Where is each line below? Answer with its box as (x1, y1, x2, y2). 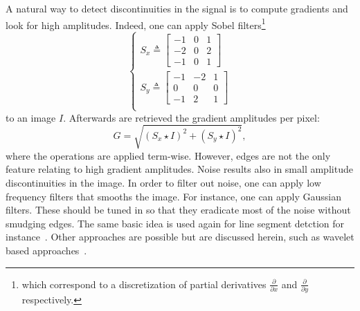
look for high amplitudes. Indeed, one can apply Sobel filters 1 (6, 15, 266, 32)
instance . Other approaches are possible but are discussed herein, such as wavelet (6, 229, 354, 244)
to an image (6, 110, 56, 124)
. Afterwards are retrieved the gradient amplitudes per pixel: (63, 110, 320, 124)
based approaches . (6, 243, 87, 257)
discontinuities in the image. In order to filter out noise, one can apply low (6, 175, 321, 189)
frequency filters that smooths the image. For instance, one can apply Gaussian (6, 189, 342, 203)
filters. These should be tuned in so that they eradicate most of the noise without (6, 202, 351, 217)
